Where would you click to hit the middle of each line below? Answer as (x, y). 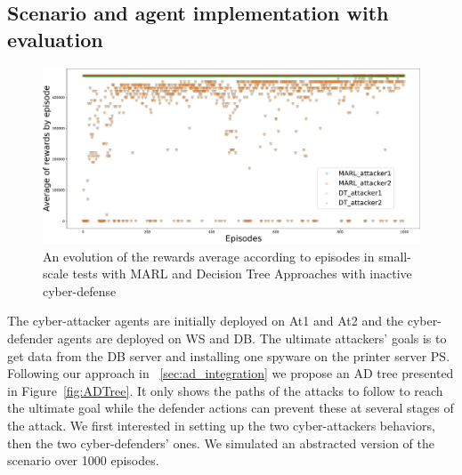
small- (395, 256)
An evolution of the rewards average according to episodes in (209, 256)
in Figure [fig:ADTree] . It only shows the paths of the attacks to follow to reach (225, 390)
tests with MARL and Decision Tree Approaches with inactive (242, 274)
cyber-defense (80, 290)
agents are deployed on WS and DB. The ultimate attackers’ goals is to (252, 338)
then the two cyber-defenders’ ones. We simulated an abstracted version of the (221, 443)
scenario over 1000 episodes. (83, 460)
